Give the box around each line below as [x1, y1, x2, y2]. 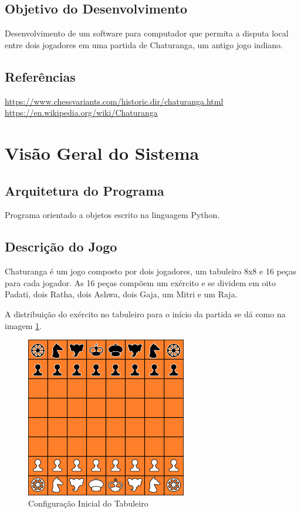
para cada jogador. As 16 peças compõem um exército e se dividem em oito [5, 276, 276, 289]
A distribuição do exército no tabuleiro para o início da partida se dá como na [5, 307, 286, 320]
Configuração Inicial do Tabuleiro [28, 497, 148, 509]
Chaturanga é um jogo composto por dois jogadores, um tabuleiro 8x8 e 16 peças [5, 265, 296, 277]
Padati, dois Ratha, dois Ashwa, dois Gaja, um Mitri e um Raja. [5, 288, 238, 300]
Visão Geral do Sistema [5, 140, 199, 165]
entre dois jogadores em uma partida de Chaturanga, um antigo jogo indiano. [5, 38, 283, 51]
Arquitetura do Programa [5, 181, 164, 199]
